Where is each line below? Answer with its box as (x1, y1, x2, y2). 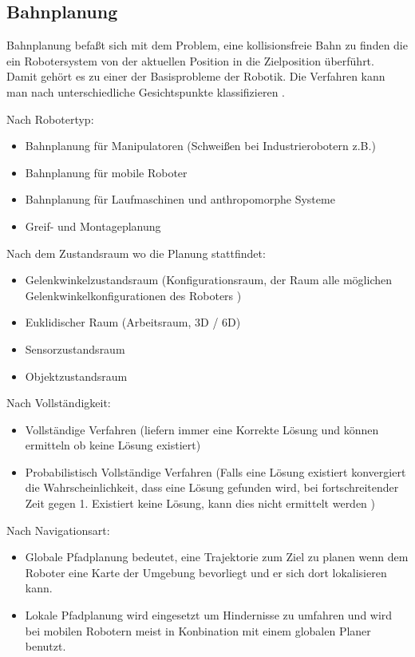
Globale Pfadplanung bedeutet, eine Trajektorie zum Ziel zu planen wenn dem (25, 548, 409, 565)
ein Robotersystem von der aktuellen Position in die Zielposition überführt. (6, 52, 374, 69)
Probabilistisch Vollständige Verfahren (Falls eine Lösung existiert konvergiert (25, 463, 406, 480)
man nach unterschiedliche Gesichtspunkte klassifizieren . (6, 83, 286, 100)
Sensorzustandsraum (25, 340, 125, 357)
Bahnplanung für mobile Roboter (25, 164, 188, 180)
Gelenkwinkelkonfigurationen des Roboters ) (25, 287, 242, 303)
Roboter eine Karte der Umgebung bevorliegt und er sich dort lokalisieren (25, 564, 387, 580)
